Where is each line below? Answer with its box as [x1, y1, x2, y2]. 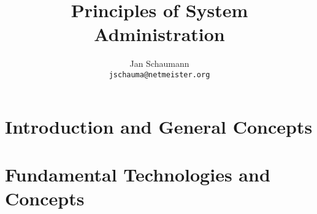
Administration [94, 21, 225, 47]
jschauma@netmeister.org [109, 70, 210, 79]
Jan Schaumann [129, 57, 189, 70]
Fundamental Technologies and [5, 161, 270, 186]
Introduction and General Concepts [5, 113, 313, 139]
